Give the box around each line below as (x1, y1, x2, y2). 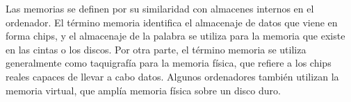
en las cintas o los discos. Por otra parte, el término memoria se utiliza (6, 42, 307, 56)
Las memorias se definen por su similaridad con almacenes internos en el (6, 1, 314, 15)
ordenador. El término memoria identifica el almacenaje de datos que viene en (6, 15, 338, 29)
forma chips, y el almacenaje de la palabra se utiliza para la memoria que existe (6, 28, 345, 43)
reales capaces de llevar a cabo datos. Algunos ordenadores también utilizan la (6, 69, 339, 83)
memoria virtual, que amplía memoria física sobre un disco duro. (6, 83, 281, 97)
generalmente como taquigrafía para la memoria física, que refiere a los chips (6, 56, 332, 70)
